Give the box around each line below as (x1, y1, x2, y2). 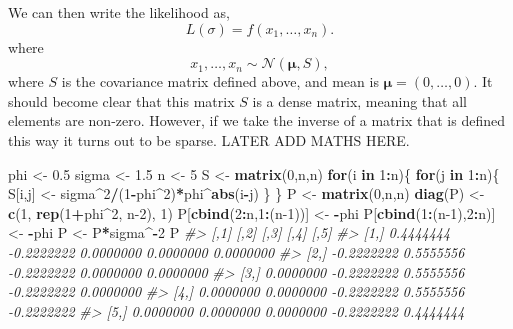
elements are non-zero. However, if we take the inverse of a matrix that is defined (8, 110, 505, 131)
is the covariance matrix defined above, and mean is (61, 71, 379, 92)
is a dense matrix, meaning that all (252, 90, 467, 111)
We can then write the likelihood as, (8, 2, 230, 22)
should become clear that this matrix (8, 90, 235, 111)
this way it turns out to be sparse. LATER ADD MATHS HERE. (8, 129, 410, 150)
